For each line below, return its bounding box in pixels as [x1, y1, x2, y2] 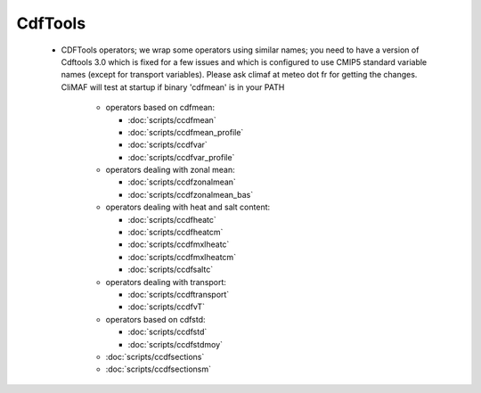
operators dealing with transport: [105, 276, 227, 287]
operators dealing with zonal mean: [105, 165, 235, 176]
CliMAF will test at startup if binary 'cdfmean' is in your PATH [61, 81, 285, 93]
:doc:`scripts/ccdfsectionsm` [105, 364, 211, 374]
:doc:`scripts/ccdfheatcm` [127, 227, 224, 238]
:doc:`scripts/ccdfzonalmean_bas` [127, 189, 254, 200]
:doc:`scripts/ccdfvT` [127, 301, 205, 312]
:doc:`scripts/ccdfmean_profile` [127, 127, 244, 137]
